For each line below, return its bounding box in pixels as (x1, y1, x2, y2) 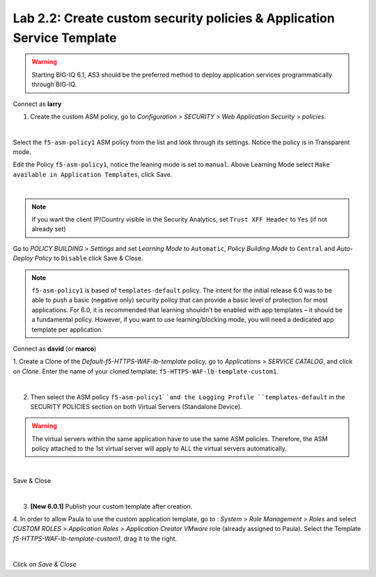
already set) (31, 225, 66, 233)
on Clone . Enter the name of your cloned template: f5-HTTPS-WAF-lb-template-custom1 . (13, 367, 279, 376)
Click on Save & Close (13, 560, 77, 568)
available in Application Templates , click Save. (13, 170, 173, 178)
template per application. (31, 325, 104, 334)
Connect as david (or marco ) (13, 344, 97, 353)
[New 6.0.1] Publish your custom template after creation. (30, 502, 193, 510)
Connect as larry (13, 100, 62, 108)
